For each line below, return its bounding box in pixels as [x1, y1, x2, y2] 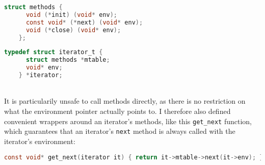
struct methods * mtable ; [25, 56, 110, 64]
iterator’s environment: [4, 135, 75, 146]
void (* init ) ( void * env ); [25, 11, 118, 18]
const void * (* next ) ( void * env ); [25, 18, 143, 26]
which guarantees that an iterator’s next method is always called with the [4, 126, 235, 136]
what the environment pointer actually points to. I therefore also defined [4, 106, 231, 116]
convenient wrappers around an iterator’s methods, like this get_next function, [4, 115, 252, 126]
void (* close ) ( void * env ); [25, 26, 121, 34]
